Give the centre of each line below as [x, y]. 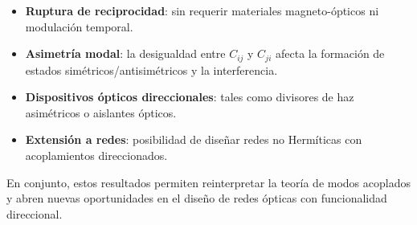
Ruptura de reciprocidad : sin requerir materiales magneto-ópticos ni [202, 10]
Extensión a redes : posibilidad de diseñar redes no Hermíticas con [194, 139]
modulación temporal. [79, 26]
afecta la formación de [330, 53]
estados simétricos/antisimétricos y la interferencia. [151, 70]
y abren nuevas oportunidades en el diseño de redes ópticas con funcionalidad [197, 198]
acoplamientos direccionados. [96, 155]
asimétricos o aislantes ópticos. [101, 112]
